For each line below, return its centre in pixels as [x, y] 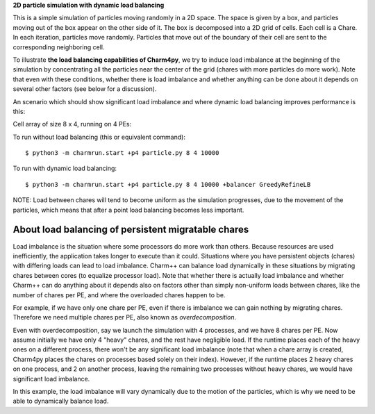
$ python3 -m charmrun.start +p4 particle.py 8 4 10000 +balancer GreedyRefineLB [168, 184]
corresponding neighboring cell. [59, 47]
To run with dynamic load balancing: [65, 168]
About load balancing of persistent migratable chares [131, 230]
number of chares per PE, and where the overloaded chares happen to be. [119, 295]
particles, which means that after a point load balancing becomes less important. [128, 210]
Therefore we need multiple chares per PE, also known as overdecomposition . [125, 317]
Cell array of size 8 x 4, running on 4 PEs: [72, 124]
